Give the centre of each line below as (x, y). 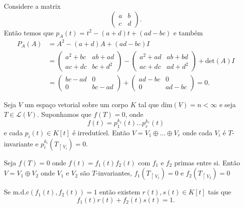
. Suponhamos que (64, 114)
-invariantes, (114, 173)
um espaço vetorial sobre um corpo (76, 104)
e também (188, 32)
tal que (149, 104)
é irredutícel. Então (101, 132)
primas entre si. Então (207, 162)
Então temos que (29, 32)
